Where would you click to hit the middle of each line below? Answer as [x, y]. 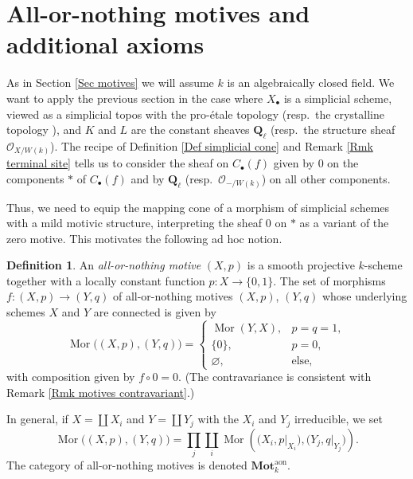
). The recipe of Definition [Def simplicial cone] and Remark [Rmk [212, 145]
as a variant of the [344, 223]
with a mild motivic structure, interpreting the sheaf [134, 223]
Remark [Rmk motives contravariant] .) [101, 392]
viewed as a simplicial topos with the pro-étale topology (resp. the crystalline [195, 114]
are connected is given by [155, 312]
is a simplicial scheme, [338, 98]
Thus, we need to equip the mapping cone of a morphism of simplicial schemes [198, 207]
